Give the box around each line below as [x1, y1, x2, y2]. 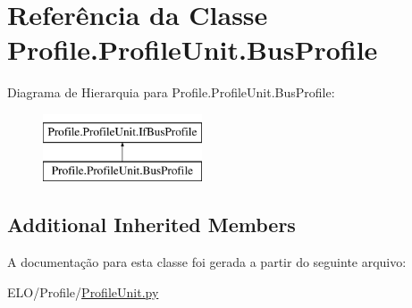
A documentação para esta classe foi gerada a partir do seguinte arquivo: [7, 253, 407, 271]
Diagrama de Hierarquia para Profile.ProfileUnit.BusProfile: [7, 83, 335, 102]
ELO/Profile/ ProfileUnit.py [7, 282, 159, 301]
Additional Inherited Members [7, 211, 296, 238]
